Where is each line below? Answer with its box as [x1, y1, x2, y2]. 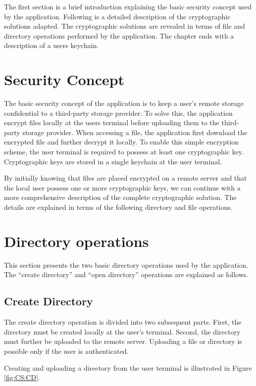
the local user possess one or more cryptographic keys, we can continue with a [4, 182, 241, 193]
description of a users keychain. [4, 40, 99, 50]
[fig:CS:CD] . [4, 372, 40, 383]
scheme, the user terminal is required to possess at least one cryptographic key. [4, 146, 244, 157]
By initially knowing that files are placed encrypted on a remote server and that [4, 173, 247, 183]
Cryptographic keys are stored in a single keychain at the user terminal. [4, 156, 222, 166]
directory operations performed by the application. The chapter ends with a [4, 30, 234, 41]
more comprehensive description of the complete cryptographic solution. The [4, 192, 237, 202]
